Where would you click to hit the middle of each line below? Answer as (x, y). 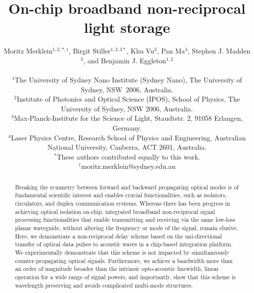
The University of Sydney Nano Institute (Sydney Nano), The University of (128, 80)
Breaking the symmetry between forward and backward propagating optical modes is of (127, 187)
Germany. (127, 128)
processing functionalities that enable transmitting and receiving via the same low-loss (125, 220)
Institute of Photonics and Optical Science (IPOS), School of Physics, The (128, 99)
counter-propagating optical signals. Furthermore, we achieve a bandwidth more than (124, 260)
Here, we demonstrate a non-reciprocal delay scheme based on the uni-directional (118, 236)
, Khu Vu (140, 51)
